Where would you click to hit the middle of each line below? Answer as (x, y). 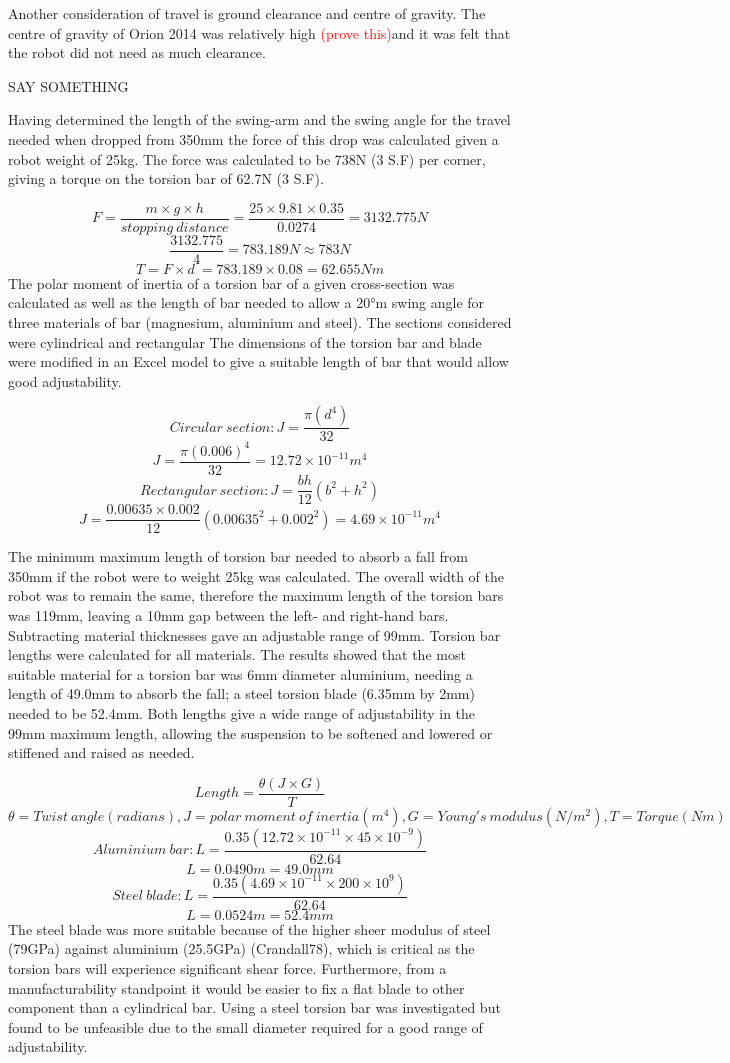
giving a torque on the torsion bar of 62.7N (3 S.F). (166, 178)
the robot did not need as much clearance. (137, 52)
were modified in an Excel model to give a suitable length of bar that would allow (258, 361)
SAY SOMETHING (68, 85)
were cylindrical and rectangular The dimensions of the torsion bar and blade (245, 341)
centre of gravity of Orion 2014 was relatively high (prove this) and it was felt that (259, 32)
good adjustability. (65, 380)
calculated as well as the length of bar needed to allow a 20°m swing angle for (246, 302)
